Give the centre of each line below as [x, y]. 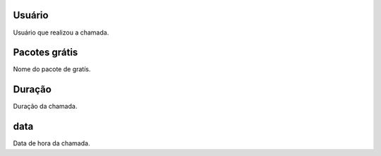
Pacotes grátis [46, 53]
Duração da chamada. [45, 107]
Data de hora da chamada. [52, 143]
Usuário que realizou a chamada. [61, 32]
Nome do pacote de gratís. [52, 69]
